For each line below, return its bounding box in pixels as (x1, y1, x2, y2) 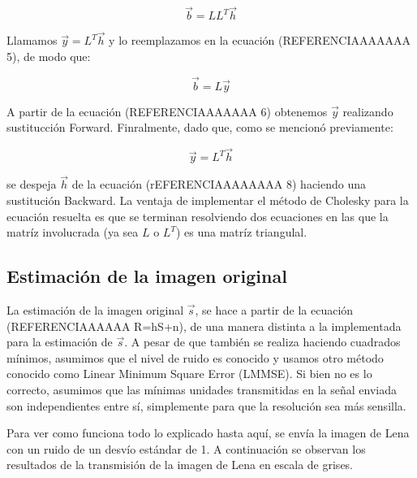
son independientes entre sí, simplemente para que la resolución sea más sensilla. (6, 397, 406, 414)
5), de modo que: (6, 48, 91, 65)
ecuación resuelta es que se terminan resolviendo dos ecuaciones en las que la (6, 207, 389, 224)
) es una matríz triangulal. (175, 224, 307, 241)
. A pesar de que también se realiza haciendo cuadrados (124, 333, 401, 350)
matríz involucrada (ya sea (6, 224, 139, 241)
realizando (342, 102, 393, 119)
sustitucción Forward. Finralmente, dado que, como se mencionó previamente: (6, 119, 393, 136)
